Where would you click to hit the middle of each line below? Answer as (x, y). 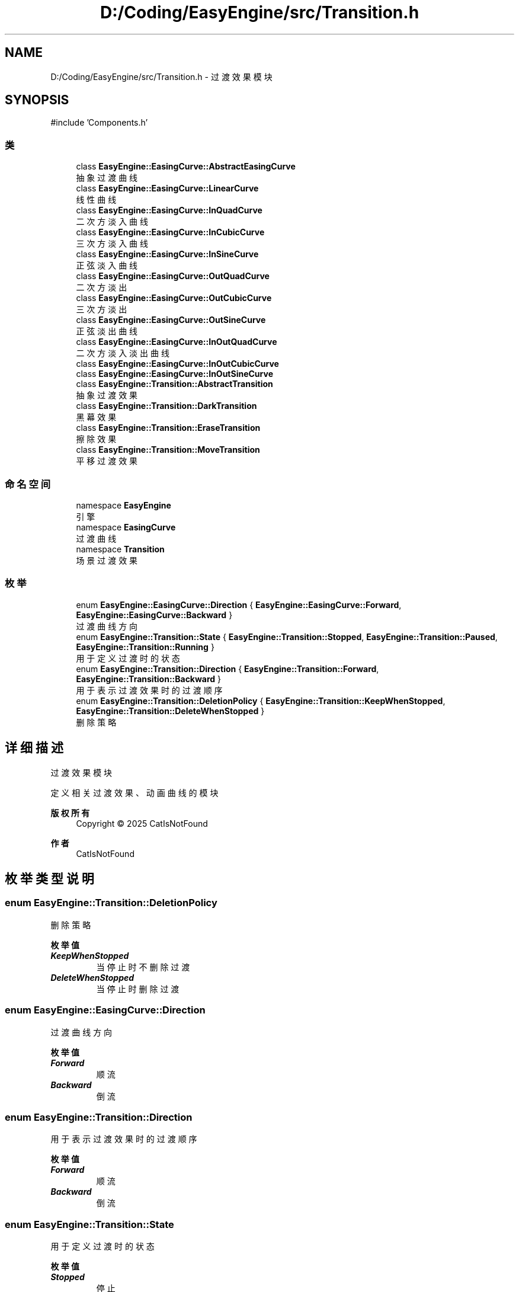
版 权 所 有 (70, 813)
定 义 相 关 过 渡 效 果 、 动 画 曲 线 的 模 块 (134, 792)
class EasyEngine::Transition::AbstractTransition (174, 384)
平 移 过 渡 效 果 (107, 461)
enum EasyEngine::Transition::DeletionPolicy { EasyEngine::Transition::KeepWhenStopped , (261, 701)
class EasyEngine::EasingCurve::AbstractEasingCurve (186, 167)
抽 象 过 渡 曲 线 (107, 178)
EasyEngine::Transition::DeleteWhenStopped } (170, 711)
